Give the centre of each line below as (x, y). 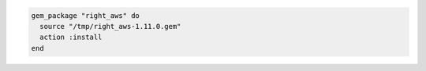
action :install (71, 37)
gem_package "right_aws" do (85, 15)
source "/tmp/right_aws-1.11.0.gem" (110, 26)
